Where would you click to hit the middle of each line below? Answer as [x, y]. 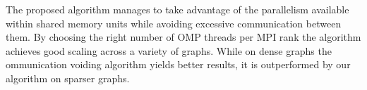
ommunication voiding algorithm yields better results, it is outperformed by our [178, 64]
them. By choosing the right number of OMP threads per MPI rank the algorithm [183, 37]
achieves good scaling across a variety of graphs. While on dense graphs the [169, 50]
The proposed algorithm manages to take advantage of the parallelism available [178, 9]
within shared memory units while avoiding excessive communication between [174, 23]
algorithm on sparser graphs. [68, 78]
